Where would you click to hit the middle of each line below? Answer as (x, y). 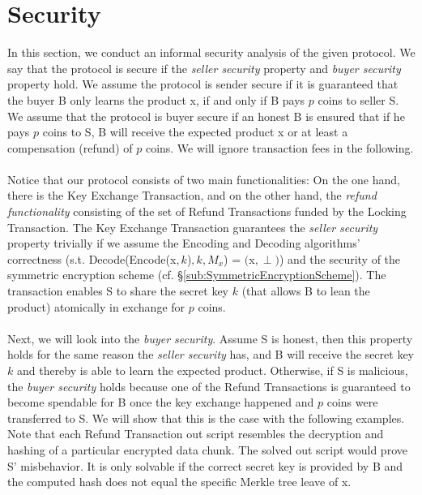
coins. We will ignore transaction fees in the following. (279, 147)
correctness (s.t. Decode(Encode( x (92, 258)
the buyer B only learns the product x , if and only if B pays (156, 99)
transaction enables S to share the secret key (118, 291)
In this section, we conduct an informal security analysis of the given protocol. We (211, 52)
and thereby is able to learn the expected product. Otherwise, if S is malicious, (212, 370)
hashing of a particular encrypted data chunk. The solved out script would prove (207, 449)
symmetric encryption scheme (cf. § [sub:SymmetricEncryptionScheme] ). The (197, 275)
